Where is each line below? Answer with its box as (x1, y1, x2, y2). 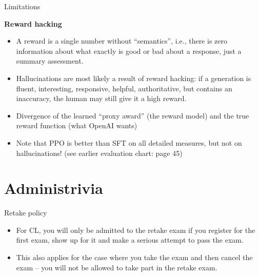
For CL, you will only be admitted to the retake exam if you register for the (16, 224, 255, 235)
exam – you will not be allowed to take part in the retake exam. (16, 262, 217, 272)
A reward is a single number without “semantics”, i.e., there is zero (16, 35, 227, 46)
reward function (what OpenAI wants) (16, 120, 137, 131)
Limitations (4, 1, 41, 11)
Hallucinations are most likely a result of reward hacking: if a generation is (16, 72, 251, 83)
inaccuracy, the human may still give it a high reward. (16, 93, 187, 104)
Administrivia (4, 178, 103, 199)
